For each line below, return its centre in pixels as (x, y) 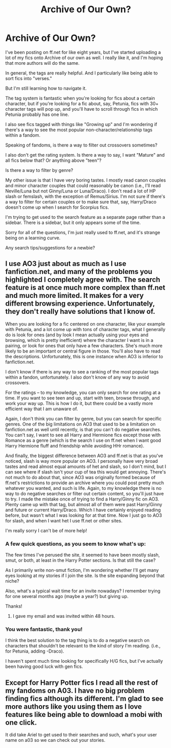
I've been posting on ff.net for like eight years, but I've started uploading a (83, 52)
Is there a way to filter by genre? (39, 170)
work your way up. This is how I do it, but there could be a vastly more (79, 403)
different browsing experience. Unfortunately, (80, 304)
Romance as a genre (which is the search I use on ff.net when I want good (83, 440)
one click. (21, 722)
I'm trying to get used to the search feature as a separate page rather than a (85, 217)
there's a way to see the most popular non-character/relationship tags (79, 130)
